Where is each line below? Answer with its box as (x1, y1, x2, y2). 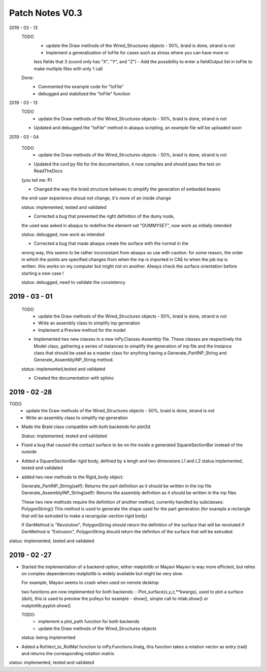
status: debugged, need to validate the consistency (21, 279, 126, 285)
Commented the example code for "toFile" (38, 84, 124, 90)
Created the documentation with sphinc (33, 375, 114, 381)
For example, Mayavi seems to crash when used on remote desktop (21, 580, 159, 586)
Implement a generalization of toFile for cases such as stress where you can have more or (46, 49, 229, 55)
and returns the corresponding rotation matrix (21, 650, 114, 656)
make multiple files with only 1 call (33, 66, 103, 72)
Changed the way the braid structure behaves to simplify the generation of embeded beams (33, 186, 221, 192)
